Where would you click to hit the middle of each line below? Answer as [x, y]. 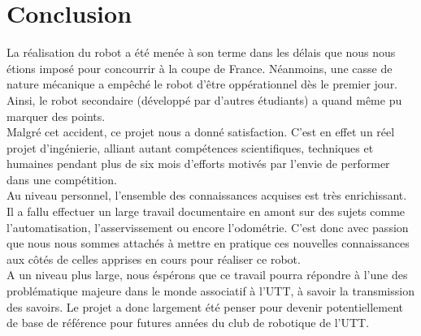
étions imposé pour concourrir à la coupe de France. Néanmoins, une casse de [200, 68]
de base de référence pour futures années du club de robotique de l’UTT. [188, 323]
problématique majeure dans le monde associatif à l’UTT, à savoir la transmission [210, 291]
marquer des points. [56, 116]
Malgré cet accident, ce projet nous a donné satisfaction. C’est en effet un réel [201, 132]
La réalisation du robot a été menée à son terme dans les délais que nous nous [201, 52]
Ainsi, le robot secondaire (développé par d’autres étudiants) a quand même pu [204, 99]
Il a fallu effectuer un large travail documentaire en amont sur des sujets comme [206, 211]
